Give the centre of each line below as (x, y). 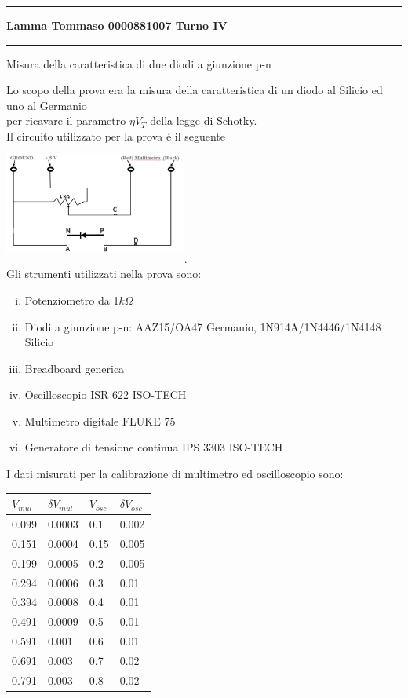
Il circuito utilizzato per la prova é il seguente (116, 135)
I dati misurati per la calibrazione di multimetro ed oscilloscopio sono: (175, 474)
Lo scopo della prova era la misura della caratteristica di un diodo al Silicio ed (195, 90)
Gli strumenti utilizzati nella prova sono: (104, 274)
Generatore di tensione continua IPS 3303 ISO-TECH (154, 447)
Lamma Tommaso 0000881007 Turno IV (117, 25)
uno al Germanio (47, 105)
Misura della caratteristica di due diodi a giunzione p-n (139, 63)
